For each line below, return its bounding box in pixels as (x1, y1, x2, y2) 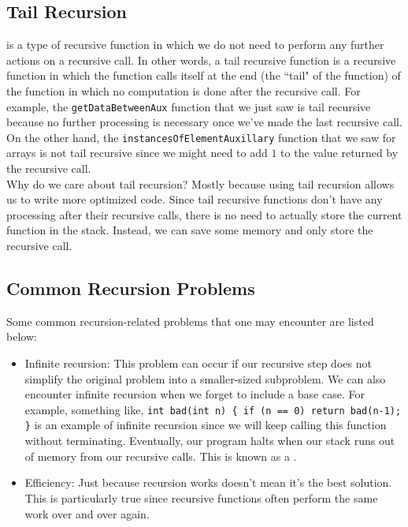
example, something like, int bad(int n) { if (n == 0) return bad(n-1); (24, 401, 402, 417)
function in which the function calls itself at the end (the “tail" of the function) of (6, 67, 401, 84)
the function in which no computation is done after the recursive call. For (6, 82, 361, 99)
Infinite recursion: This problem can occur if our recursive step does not (24, 355, 372, 372)
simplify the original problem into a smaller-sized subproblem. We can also (24, 370, 386, 387)
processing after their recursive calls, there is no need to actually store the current (6, 206, 402, 222)
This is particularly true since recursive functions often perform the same (24, 489, 378, 506)
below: (6, 328, 37, 345)
